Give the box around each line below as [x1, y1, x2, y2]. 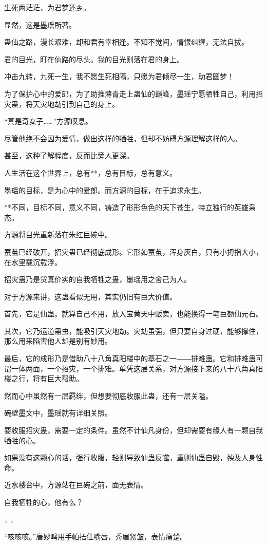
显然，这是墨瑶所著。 [4, 19, 76, 30]
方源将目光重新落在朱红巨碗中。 [4, 229, 112, 240]
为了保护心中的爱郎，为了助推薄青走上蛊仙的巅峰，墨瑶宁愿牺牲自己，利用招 [4, 88, 263, 99]
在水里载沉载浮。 [4, 256, 62, 267]
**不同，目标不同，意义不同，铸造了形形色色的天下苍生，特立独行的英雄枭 [4, 202, 256, 213]
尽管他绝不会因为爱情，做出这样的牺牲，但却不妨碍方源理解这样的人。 [4, 133, 241, 143]
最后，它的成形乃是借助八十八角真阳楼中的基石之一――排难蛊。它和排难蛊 [4, 353, 256, 364]
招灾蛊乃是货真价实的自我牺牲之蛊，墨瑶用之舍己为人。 [4, 274, 191, 285]
